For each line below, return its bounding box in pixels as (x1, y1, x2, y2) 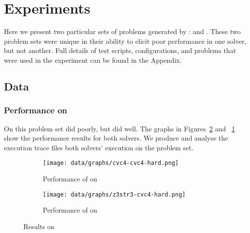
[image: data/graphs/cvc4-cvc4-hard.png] (43, 160, 179, 167)
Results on (23, 221, 55, 231)
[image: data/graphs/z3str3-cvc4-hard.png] (43, 191, 186, 198)
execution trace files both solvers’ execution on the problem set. (4, 142, 194, 152)
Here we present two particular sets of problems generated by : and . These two (4, 26, 241, 36)
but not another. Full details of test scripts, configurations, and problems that (4, 45, 236, 55)
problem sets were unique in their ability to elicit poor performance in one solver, (4, 36, 247, 46)
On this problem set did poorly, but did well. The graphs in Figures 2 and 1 (4, 123, 235, 133)
